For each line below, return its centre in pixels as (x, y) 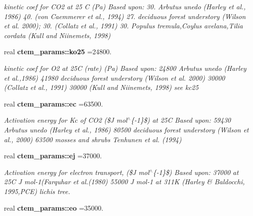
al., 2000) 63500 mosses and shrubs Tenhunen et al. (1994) (93, 139)
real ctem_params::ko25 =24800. (58, 52)
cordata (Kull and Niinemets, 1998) (57, 35)
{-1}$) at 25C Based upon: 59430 (181, 120)
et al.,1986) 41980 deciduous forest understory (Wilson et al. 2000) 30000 (115, 77)
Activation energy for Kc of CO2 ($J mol (66, 120)
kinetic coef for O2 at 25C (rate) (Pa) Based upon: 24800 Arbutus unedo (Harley (125, 68)
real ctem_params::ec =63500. (53, 103)
